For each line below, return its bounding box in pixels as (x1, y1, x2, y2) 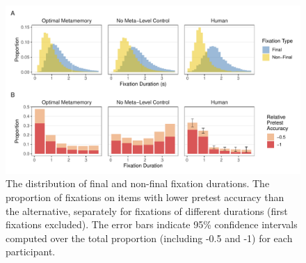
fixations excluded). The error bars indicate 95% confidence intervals (6, 217, 298, 232)
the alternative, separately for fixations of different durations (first (6, 203, 288, 218)
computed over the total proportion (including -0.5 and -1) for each (6, 230, 293, 245)
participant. (6, 244, 56, 259)
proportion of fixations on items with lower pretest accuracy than (6, 190, 284, 204)
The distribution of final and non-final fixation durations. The (6, 176, 270, 191)
